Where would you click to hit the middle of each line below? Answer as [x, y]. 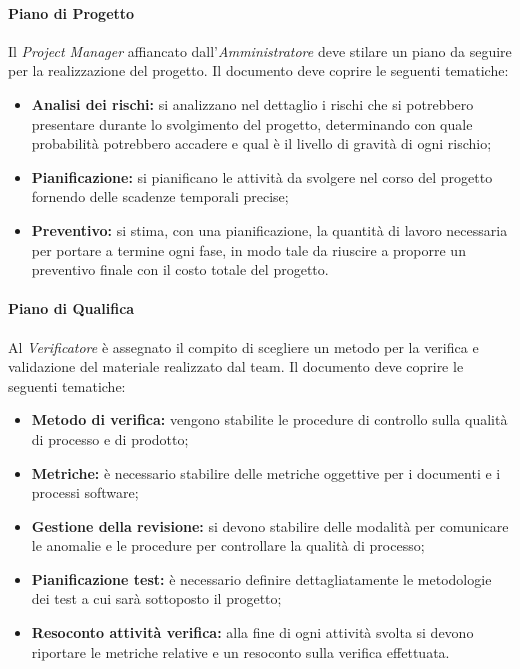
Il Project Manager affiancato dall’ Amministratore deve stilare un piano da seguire [260, 50]
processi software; [85, 492]
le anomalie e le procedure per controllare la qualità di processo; [228, 545]
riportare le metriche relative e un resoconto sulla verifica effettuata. [240, 651]
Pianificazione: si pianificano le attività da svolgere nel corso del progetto [262, 176]
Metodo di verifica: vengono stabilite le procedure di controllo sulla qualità [269, 419]
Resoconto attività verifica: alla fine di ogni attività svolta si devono [252, 632]
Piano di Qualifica [71, 308]
